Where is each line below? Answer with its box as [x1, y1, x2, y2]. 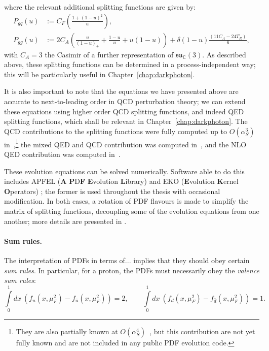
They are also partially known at [16, 326, 118, 336]
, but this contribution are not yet [149, 326, 255, 336]
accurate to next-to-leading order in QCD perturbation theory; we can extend [4, 96, 246, 107]
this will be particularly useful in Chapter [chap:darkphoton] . [4, 69, 195, 79]
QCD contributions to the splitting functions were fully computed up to [4, 125, 227, 136]
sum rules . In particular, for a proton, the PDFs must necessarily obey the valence [4, 265, 259, 275]
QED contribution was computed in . [4, 149, 121, 159]
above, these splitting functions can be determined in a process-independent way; [4, 59, 256, 70]
